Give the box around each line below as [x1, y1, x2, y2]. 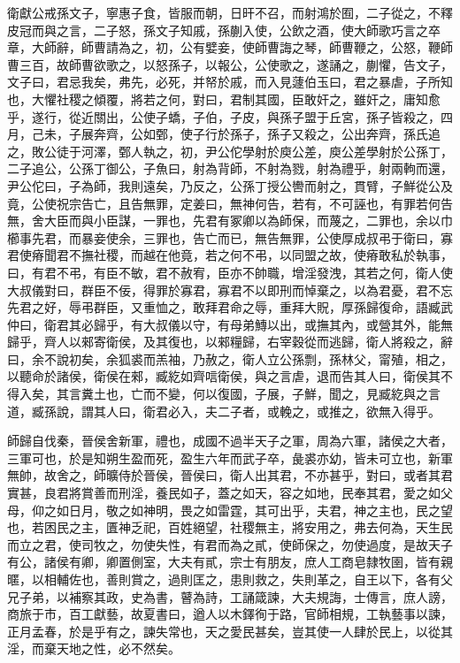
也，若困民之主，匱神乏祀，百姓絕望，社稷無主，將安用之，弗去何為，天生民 [7, 518, 453, 537]
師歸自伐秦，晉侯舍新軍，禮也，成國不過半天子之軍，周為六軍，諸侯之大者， [7, 431, 453, 450]
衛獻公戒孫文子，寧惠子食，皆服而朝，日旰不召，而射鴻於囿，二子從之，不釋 [7, 4, 453, 21]
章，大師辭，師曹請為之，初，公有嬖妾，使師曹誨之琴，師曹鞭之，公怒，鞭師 [7, 38, 453, 57]
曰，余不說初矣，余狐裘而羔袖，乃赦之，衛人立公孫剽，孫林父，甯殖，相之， [7, 349, 453, 368]
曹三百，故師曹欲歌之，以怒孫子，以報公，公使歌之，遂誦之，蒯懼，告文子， [7, 55, 453, 73]
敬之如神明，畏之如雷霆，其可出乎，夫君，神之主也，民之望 [105, 500, 453, 519]
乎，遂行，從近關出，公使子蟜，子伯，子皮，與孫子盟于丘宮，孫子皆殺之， [7, 107, 441, 126]
